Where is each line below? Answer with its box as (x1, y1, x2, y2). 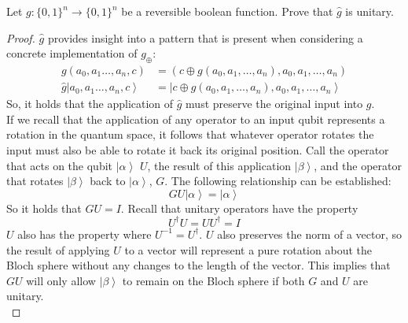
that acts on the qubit (6, 157, 113, 173)
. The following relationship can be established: (164, 173, 391, 189)
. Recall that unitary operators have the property (120, 199, 358, 216)
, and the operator (314, 157, 402, 173)
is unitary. (345, 3, 394, 19)
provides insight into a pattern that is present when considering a (47, 29, 363, 46)
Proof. (6, 29, 35, 46)
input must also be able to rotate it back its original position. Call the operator (6, 142, 389, 158)
